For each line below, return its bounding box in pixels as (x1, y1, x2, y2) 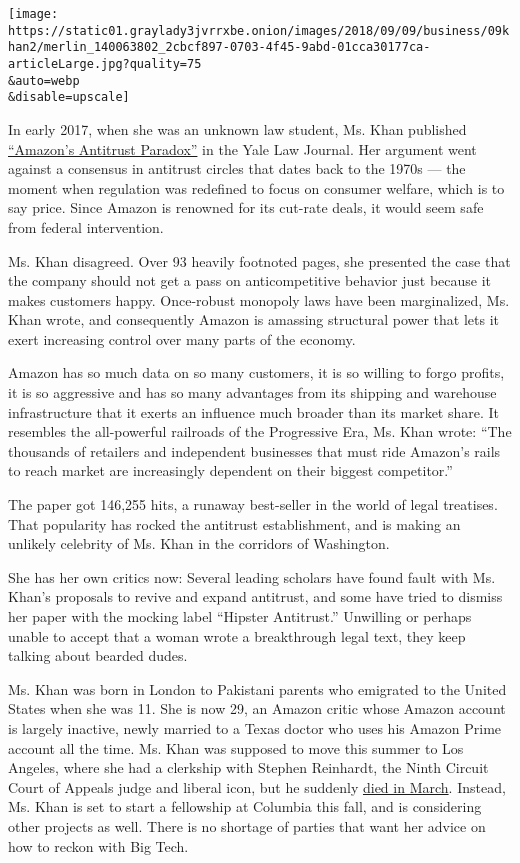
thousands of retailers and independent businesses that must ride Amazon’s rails (8, 440, 501, 461)
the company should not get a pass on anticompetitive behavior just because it (8, 270, 492, 291)
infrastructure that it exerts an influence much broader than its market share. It (8, 401, 500, 422)
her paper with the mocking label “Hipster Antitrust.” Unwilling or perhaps (8, 606, 472, 626)
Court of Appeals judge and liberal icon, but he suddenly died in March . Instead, (8, 776, 506, 797)
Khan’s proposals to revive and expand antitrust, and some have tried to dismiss (8, 586, 503, 607)
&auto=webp (8, 73, 80, 88)
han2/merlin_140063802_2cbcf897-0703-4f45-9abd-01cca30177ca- (8, 40, 431, 55)
